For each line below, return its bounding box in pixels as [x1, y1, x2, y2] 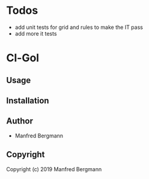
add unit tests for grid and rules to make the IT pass [14, 24, 143, 31]
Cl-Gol [6, 51, 40, 65]
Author [6, 116, 33, 127]
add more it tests [14, 30, 57, 37]
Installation [6, 95, 49, 105]
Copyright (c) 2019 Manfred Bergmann [6, 165, 102, 172]
